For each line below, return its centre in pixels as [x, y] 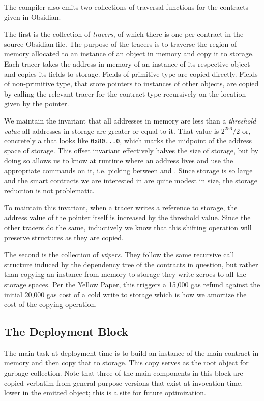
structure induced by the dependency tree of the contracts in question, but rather [131, 264]
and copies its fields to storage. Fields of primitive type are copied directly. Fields [131, 73]
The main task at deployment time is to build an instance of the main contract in [131, 352]
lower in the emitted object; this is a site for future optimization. [105, 393]
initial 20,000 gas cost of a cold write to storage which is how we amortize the [125, 294]
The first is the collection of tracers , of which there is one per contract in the [124, 34]
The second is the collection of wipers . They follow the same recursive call [119, 254]
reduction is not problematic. [49, 190]
